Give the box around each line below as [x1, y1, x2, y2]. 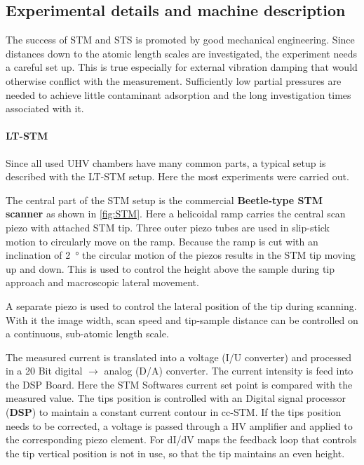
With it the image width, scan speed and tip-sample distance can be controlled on [6, 312, 358, 327]
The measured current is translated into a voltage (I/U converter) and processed [6, 349, 351, 364]
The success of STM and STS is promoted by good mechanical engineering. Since [6, 32, 355, 47]
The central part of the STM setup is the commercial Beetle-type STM [6, 192, 323, 207]
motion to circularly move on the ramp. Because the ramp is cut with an [6, 234, 318, 248]
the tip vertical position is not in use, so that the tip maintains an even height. [6, 445, 345, 460]
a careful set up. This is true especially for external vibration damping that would [6, 60, 358, 74]
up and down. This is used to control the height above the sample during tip [6, 261, 335, 276]
